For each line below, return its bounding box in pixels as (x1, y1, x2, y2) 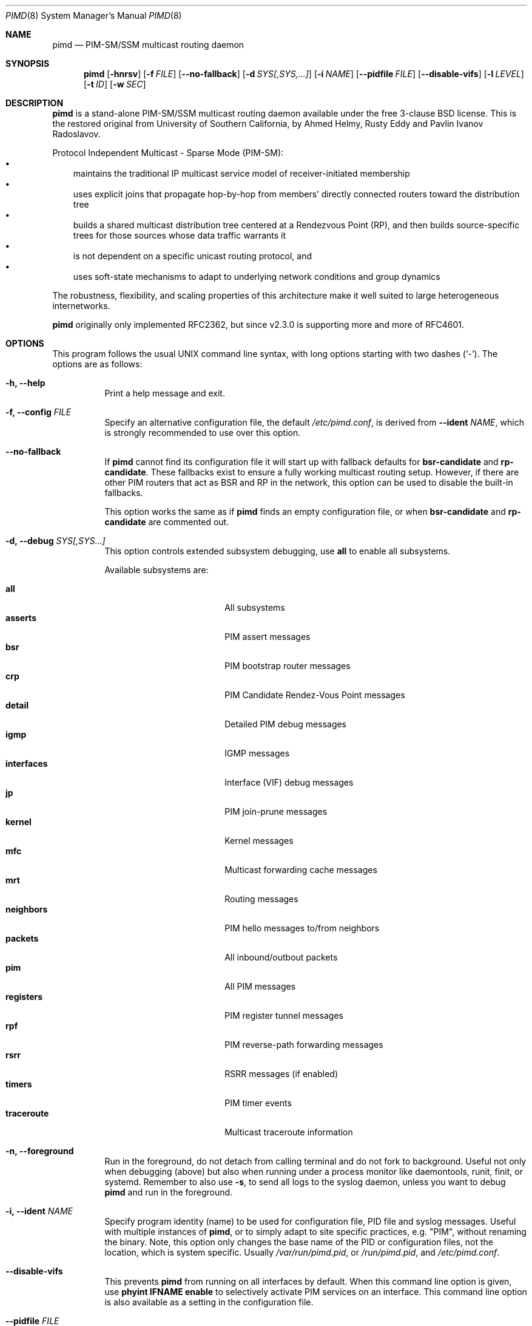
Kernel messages (224, 835, 294, 846)
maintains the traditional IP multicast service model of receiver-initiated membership (73, 168, 410, 178)
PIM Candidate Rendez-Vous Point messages (224, 690, 405, 700)
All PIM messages (224, 981, 296, 991)
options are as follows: (52, 359, 143, 369)
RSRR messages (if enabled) (224, 1069, 338, 1079)
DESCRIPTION (5, 98, 64, 108)
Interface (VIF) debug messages (224, 777, 354, 787)
